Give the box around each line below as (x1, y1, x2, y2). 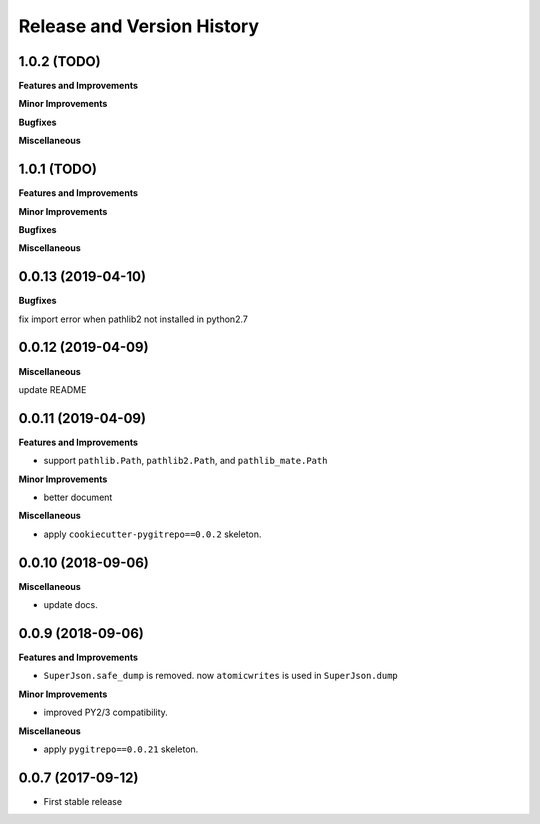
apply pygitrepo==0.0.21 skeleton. (43, 743, 199, 755)
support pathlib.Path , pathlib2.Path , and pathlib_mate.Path (43, 455, 328, 467)
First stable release (43, 795, 123, 807)
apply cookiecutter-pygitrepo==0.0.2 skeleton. (43, 528, 262, 540)
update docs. (43, 599, 99, 611)
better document (43, 491, 113, 503)
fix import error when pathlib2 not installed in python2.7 (18, 313, 249, 325)
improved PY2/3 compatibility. (43, 706, 169, 719)
